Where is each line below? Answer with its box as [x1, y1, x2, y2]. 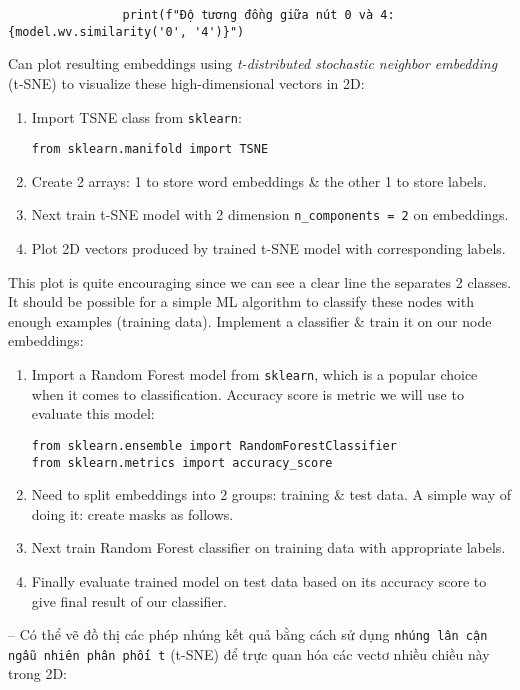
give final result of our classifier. [31, 590, 227, 611]
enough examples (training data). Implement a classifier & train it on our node [8, 310, 492, 331]
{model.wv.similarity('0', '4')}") [8, 24, 245, 39]
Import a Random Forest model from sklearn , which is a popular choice [31, 364, 478, 385]
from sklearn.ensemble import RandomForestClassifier [31, 438, 397, 453]
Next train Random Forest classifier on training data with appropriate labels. [31, 537, 506, 558]
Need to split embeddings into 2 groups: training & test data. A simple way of [31, 484, 511, 505]
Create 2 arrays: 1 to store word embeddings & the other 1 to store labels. [31, 170, 487, 191]
